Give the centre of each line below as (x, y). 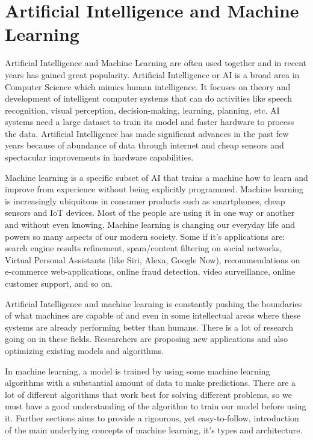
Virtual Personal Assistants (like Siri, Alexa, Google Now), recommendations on (153, 259)
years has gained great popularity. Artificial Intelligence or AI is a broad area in (152, 74)
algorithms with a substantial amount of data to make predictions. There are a (150, 383)
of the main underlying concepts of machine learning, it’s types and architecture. (154, 429)
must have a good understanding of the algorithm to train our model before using (156, 406)
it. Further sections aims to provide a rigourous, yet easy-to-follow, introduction (152, 417)
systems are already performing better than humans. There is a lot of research (149, 327)
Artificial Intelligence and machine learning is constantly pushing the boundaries (153, 303)
